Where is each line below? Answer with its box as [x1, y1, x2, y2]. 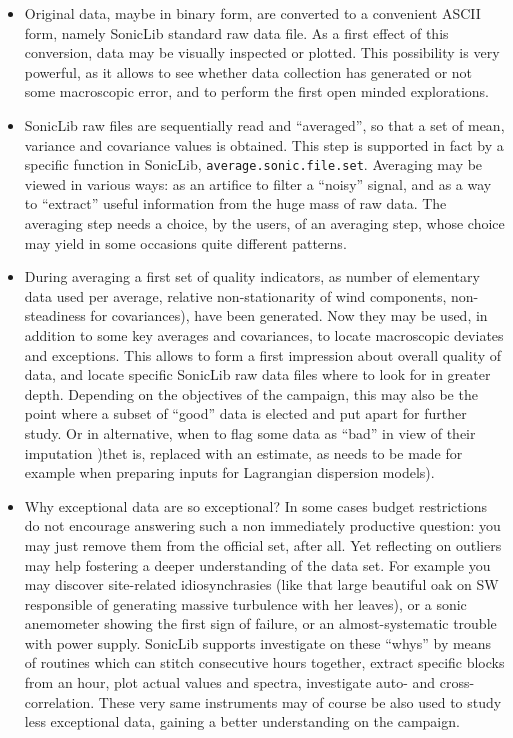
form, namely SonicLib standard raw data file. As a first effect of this [24, 22, 449, 43]
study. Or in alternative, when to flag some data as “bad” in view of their [24, 422, 476, 443]
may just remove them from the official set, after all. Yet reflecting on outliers [24, 534, 502, 555]
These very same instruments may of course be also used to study [98, 691, 502, 712]
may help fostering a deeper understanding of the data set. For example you [24, 554, 491, 575]
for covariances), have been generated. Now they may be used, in [90, 305, 488, 326]
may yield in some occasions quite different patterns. [24, 232, 347, 253]
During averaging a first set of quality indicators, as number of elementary [24, 266, 480, 287]
